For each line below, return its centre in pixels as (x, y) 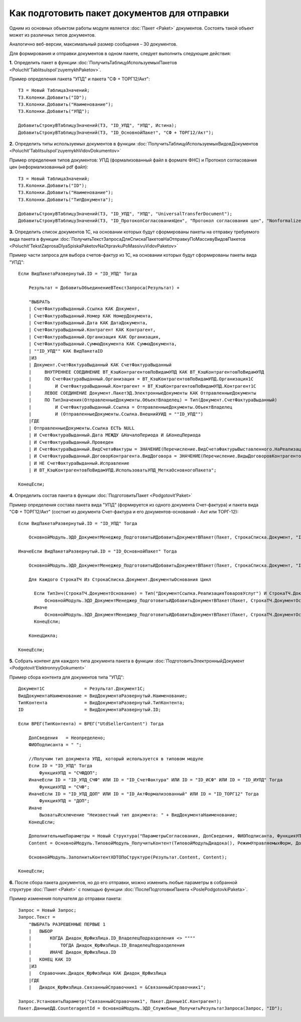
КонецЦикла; (43, 635)
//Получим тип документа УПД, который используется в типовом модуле (116, 759)
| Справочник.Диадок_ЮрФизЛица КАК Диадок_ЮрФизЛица (97, 973)
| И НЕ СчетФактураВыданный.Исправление (79, 463)
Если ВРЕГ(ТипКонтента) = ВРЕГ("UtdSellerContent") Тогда (91, 724)
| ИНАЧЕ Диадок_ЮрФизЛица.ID (72, 952)
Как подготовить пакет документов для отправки (119, 13)
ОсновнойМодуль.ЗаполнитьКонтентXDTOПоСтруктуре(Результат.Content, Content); (128, 857)
